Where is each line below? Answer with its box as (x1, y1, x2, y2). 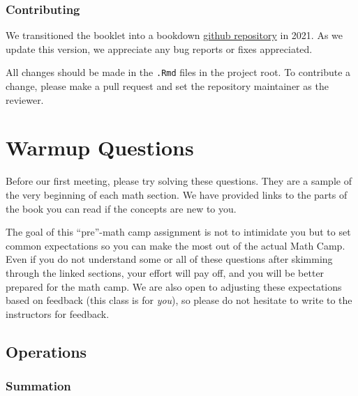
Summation (6, 377, 71, 395)
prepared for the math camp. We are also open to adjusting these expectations (6, 279, 342, 294)
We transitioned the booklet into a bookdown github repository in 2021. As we (6, 28, 343, 43)
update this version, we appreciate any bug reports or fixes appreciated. (6, 41, 313, 56)
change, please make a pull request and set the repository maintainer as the (6, 79, 329, 93)
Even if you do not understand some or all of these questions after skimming (6, 252, 333, 266)
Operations (6, 340, 87, 362)
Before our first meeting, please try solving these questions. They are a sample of (6, 174, 352, 188)
